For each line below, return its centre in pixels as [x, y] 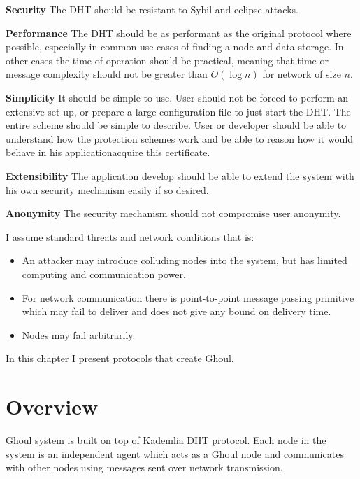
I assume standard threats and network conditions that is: [130, 236]
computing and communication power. [104, 273]
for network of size [302, 74]
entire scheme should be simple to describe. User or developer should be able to [176, 125]
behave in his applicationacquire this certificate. [108, 152]
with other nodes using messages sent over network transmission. [144, 467]
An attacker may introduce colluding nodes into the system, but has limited [185, 260]
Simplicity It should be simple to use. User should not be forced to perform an [177, 97]
